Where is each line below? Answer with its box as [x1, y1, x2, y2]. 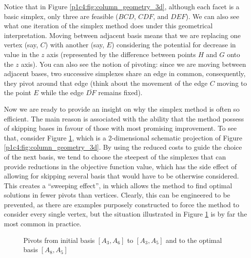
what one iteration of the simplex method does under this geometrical [4, 20, 213, 31]
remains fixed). [98, 87, 143, 98]
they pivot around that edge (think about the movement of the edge [4, 78, 208, 88]
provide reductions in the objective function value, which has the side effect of [4, 161, 237, 171]
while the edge [40, 87, 84, 98]
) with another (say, [45, 40, 104, 50]
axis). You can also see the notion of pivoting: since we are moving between [21, 59, 246, 69]
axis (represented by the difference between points [46, 49, 196, 59]
